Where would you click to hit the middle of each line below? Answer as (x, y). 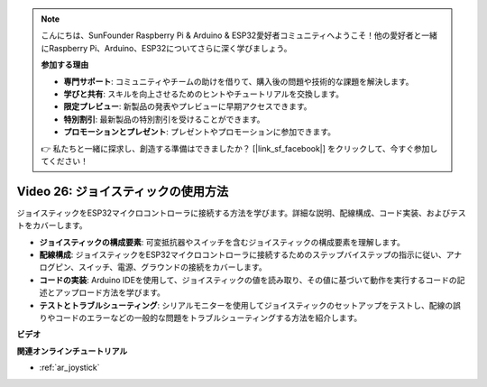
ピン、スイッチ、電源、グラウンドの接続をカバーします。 (161, 267)
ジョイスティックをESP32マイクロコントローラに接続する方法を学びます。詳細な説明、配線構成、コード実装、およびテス (241, 213)
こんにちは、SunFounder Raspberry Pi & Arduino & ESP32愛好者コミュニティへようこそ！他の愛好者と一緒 (239, 35)
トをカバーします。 (52, 226)
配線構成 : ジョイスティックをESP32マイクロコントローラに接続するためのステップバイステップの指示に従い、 (243, 254)
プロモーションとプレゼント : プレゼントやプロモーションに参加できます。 (200, 132)
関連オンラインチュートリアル (72, 351)
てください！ (65, 161)
